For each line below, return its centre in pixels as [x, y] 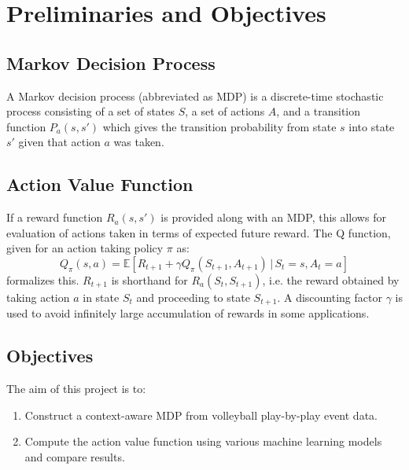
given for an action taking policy [85, 248]
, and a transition [319, 111]
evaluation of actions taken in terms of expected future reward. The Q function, [199, 232]
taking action [38, 297]
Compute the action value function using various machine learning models [203, 441]
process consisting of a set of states [91, 111]
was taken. [139, 142]
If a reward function [55, 217]
